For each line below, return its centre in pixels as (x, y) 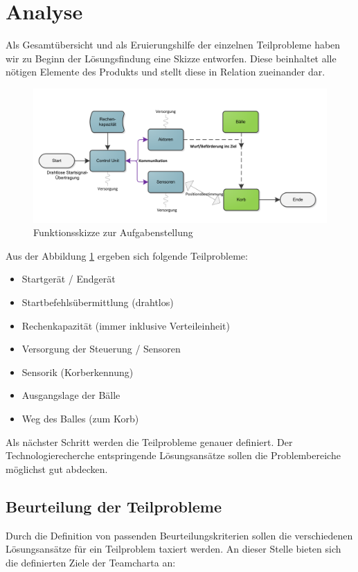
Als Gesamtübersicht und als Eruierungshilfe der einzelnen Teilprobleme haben (173, 45)
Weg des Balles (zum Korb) (80, 419)
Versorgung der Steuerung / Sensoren (101, 349)
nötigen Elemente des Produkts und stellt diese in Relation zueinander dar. (165, 72)
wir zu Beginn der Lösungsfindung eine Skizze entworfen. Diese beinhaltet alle (171, 58)
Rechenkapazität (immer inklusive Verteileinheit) (126, 325)
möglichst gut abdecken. (57, 468)
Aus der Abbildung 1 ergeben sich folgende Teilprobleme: (127, 255)
